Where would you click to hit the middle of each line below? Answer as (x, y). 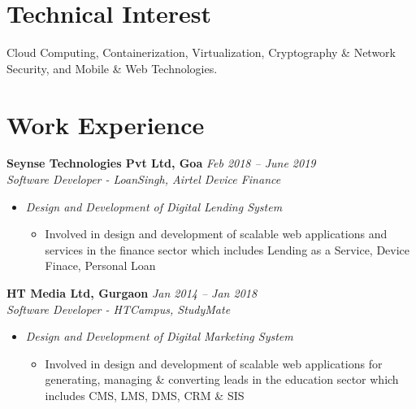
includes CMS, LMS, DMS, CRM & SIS (145, 395)
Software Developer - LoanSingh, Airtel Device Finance (144, 179)
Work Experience (106, 124)
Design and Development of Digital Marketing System (159, 336)
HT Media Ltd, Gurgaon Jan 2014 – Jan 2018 (132, 293)
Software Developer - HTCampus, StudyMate (119, 309)
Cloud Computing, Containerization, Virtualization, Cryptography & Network (201, 52)
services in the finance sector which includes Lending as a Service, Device (227, 249)
